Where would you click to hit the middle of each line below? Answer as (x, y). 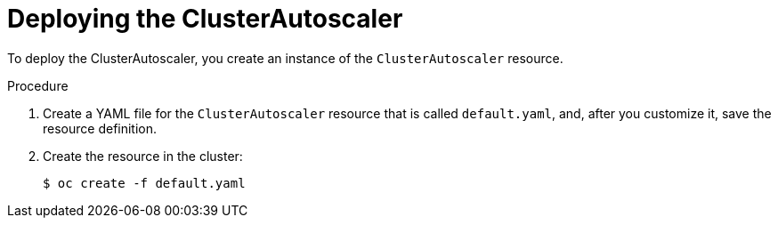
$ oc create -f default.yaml (144, 183)
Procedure (38, 85)
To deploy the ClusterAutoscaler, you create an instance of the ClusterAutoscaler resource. (285, 58)
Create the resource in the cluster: (143, 156)
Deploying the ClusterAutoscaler (205, 19)
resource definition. (100, 128)
